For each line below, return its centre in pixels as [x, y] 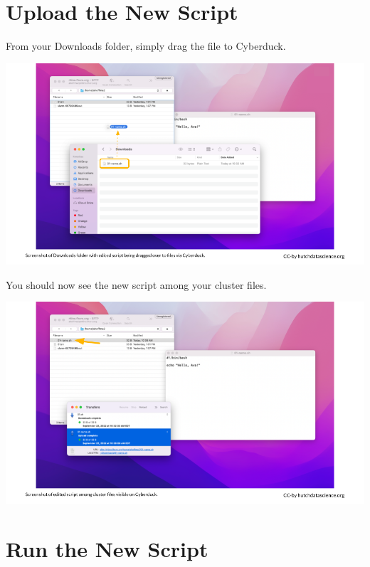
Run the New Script [107, 548]
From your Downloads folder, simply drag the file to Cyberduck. [146, 46]
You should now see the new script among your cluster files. [136, 284]
